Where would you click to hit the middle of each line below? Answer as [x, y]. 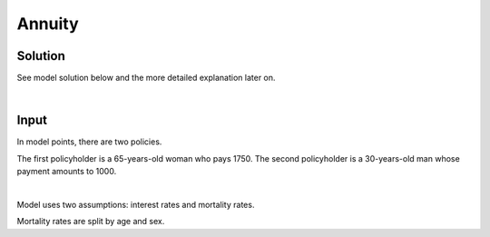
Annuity [48, 24]
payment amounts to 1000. [67, 172]
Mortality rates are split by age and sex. [91, 222]
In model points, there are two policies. [89, 142]
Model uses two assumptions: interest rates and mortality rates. [136, 204]
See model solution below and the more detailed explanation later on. [146, 78]
